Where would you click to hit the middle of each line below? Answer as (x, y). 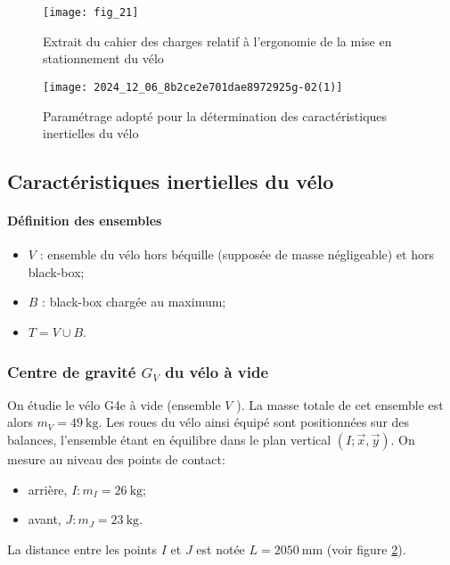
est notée (221, 549)
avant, (45, 519)
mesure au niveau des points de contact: (116, 459)
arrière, (48, 489)
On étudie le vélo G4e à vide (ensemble (114, 404)
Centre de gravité (72, 371)
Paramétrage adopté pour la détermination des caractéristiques (215, 115)
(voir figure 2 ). (366, 549)
